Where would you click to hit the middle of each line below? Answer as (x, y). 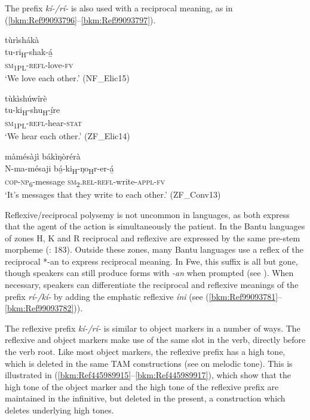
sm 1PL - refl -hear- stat (44, 124)
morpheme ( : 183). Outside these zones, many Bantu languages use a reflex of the (154, 249)
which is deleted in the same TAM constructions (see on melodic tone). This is (149, 363)
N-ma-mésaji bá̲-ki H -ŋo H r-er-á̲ (59, 168)
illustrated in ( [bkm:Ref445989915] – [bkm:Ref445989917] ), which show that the (148, 375)
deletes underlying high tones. (59, 410)
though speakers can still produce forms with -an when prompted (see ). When (149, 273)
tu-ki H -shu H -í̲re (33, 111)
